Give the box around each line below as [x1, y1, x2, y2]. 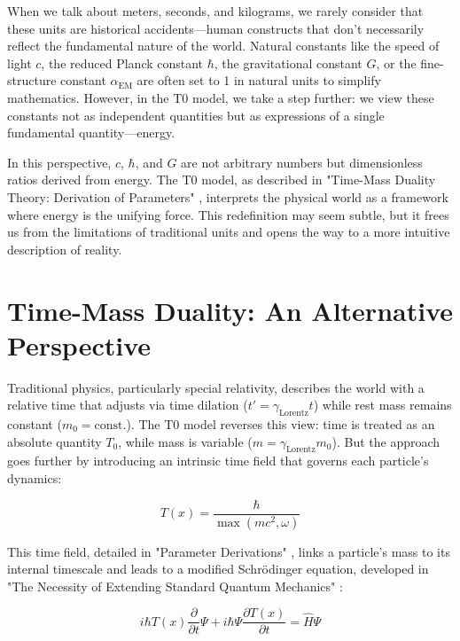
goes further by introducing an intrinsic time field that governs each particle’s [7, 451, 429, 470]
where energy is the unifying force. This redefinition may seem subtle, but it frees [7, 205, 449, 223]
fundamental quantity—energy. [7, 123, 175, 142]
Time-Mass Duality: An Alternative [7, 292, 453, 328]
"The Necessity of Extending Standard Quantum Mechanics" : [7, 576, 343, 595]
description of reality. [7, 239, 122, 258]
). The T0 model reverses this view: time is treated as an [126, 415, 435, 434]
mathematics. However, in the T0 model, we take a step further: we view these [7, 88, 434, 106]
